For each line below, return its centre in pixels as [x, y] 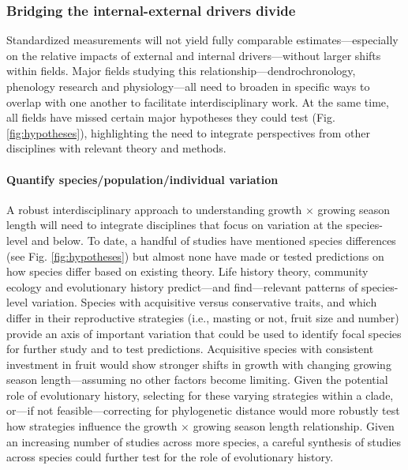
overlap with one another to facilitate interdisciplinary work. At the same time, [198, 102]
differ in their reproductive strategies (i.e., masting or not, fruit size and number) [203, 317]
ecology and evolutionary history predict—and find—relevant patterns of [182, 286]
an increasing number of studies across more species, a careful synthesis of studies [204, 441]
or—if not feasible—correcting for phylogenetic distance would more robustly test [203, 410]
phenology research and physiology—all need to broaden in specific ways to [188, 86]
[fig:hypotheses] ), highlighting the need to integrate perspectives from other [188, 132]
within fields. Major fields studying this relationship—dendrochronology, [181, 71]
